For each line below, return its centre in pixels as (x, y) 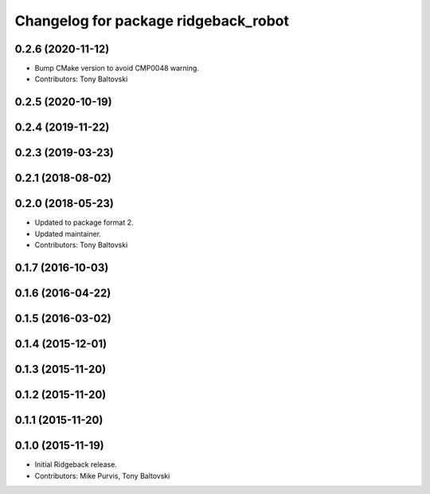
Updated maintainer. (68, 233)
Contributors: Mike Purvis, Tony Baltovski (102, 476)
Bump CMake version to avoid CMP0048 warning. (117, 69)
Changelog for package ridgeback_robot (152, 21)
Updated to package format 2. (84, 222)
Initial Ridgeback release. (76, 465)
